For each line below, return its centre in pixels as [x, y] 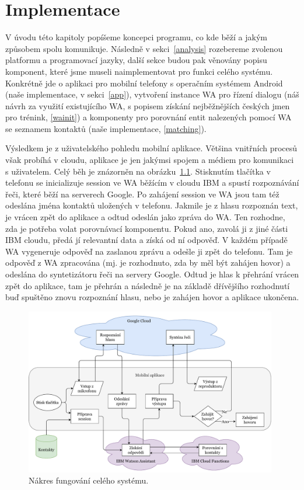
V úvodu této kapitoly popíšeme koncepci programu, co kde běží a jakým [136, 37]
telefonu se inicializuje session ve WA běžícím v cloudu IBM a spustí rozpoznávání [152, 183]
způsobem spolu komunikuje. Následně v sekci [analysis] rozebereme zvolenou [144, 48]
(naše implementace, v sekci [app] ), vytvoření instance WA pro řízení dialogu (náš [152, 94]
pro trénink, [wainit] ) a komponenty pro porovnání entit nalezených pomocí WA [148, 117]
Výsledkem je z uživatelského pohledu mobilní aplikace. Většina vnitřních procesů [151, 148]
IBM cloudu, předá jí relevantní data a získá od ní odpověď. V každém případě [146, 240]
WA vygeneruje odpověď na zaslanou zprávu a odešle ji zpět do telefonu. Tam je [149, 251]
